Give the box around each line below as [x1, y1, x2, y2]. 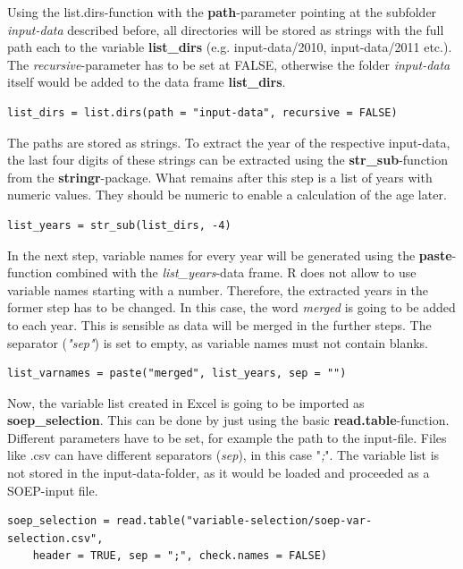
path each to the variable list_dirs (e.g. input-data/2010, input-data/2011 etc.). [7, 38, 452, 56]
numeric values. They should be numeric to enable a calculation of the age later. [7, 185, 447, 204]
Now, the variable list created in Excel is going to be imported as [7, 393, 365, 412]
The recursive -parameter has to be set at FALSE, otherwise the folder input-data [7, 55, 450, 73]
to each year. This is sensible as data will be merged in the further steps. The [7, 315, 432, 334]
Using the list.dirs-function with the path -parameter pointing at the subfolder [7, 3, 437, 21]
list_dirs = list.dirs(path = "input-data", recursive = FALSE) [7, 106, 398, 119]
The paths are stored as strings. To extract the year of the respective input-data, [7, 132, 450, 151]
